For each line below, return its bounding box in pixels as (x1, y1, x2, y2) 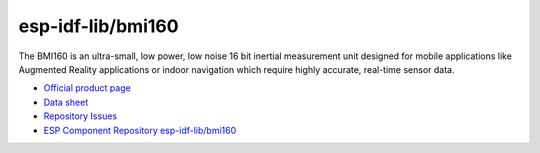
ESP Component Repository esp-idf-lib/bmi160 (43, 124, 237, 136)
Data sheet (43, 96, 89, 108)
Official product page (43, 82, 132, 94)
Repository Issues (43, 110, 118, 122)
